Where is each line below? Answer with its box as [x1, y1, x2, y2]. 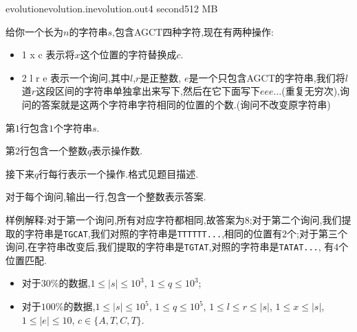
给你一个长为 [6, 24, 63, 38]
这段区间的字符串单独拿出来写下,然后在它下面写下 [36, 84, 261, 98]
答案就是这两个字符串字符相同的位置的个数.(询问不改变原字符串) [41, 97, 331, 111]
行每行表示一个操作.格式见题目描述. [39, 166, 199, 180]
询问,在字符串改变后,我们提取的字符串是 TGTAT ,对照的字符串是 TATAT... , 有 [6, 239, 334, 254]
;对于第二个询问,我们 [249, 212, 342, 226]
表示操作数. [91, 143, 143, 158]
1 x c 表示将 [21, 47, 75, 62]
